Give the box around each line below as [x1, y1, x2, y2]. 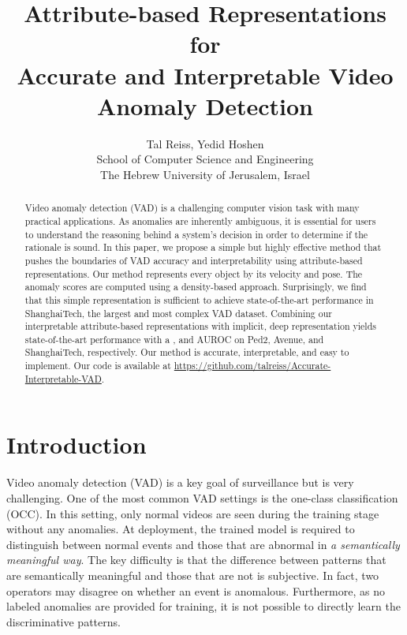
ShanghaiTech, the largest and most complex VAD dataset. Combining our [24, 306, 332, 319]
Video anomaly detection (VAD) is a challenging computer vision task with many [24, 201, 360, 215]
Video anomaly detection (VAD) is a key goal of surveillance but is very [6, 474, 354, 491]
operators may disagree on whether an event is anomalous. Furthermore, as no [6, 582, 385, 599]
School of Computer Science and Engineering [96, 151, 314, 167]
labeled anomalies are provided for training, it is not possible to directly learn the [6, 598, 401, 614]
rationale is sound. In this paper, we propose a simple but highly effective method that [24, 241, 382, 254]
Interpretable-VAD [24, 372, 102, 385]
